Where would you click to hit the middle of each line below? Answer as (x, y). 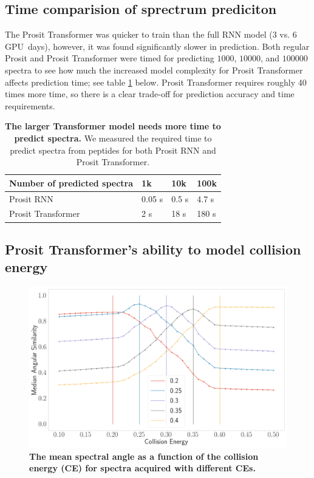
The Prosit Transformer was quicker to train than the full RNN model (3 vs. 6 (151, 34)
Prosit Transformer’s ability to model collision (153, 249)
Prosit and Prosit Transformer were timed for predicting (110, 58)
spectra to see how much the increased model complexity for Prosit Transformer (154, 70)
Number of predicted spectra (71, 183)
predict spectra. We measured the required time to (113, 138)
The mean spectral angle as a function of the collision (144, 456)
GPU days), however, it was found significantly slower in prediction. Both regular (157, 46)
